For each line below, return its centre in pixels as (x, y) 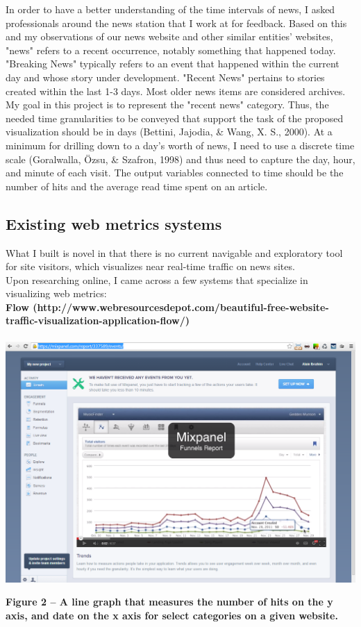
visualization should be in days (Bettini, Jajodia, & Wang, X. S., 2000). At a (169, 132)
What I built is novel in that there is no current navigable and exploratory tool (174, 252)
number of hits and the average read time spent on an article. (137, 186)
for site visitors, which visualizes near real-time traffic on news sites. (150, 266)
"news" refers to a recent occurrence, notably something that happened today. (171, 50)
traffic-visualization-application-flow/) (98, 320)
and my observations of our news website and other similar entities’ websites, (169, 36)
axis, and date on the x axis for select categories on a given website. (172, 615)
